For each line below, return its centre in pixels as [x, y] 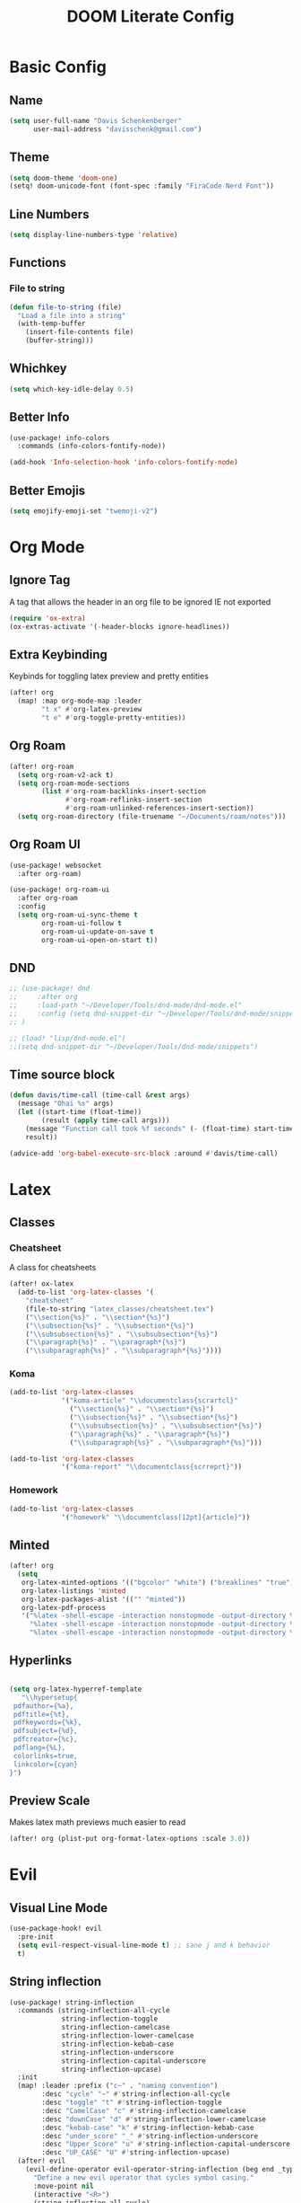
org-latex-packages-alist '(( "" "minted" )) [103, 1599]
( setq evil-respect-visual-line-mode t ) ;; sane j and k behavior [144, 1945]
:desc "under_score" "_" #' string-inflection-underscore [150, 2136]
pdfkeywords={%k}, [47, 1722]
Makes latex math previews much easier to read [98, 1822]
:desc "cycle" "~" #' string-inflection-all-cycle [136, 2094]
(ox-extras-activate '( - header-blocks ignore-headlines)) [120, 626]
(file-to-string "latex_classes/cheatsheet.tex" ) [120, 1309]
